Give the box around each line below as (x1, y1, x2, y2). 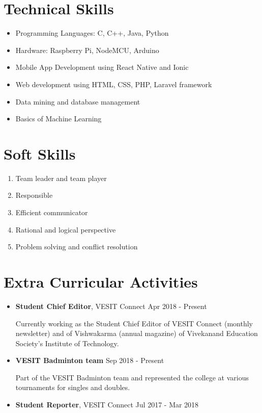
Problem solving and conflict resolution (15, 241, 138, 252)
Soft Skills (4, 143, 76, 164)
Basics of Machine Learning (15, 113, 102, 124)
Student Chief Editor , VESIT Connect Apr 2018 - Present (15, 300, 207, 311)
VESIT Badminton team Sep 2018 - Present (15, 355, 164, 366)
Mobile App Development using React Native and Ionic (15, 62, 189, 72)
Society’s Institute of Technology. (15, 338, 119, 348)
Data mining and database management (15, 96, 140, 107)
